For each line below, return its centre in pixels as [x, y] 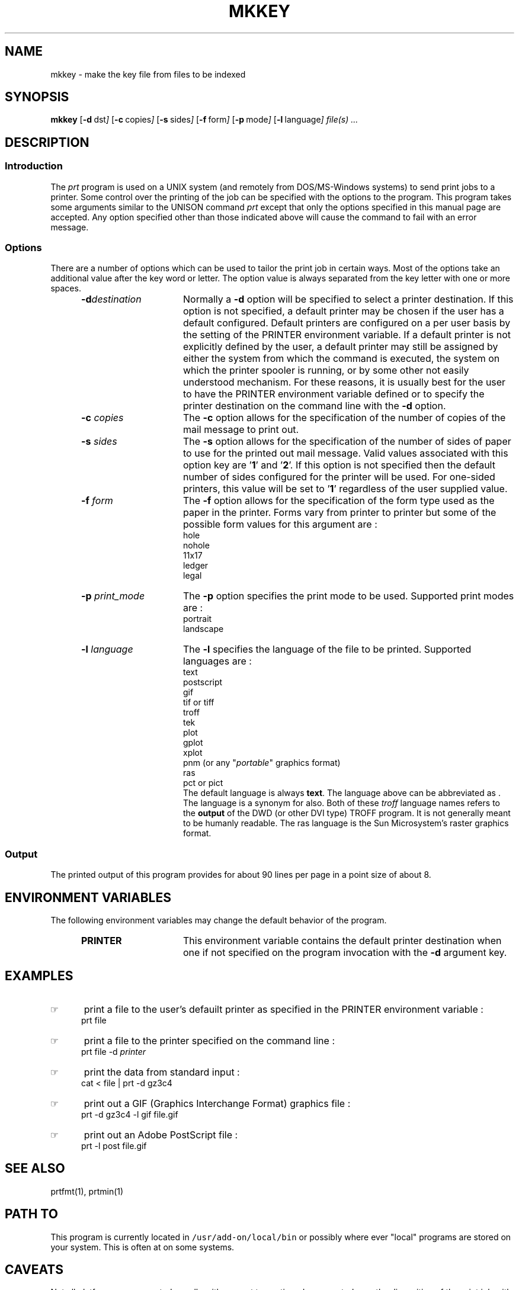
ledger [196, 566]
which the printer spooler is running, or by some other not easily [326, 370]
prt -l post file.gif [114, 1145]
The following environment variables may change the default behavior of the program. [219, 920]
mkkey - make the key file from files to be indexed [148, 74]
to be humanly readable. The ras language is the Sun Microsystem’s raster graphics [346, 823]
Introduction [34, 166]
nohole [196, 545]
